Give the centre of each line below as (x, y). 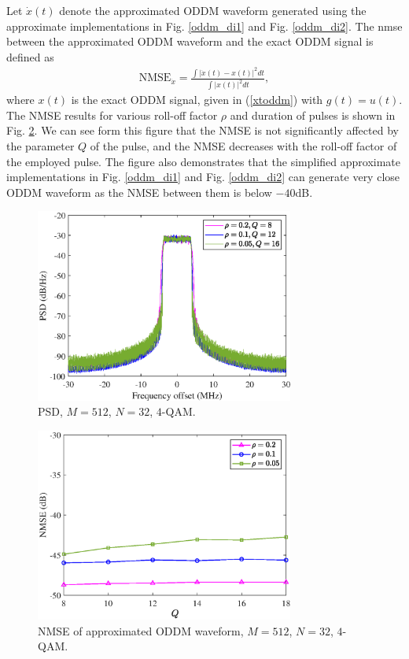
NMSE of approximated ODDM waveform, (141, 630)
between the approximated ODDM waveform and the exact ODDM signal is (190, 41)
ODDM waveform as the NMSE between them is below (139, 192)
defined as (30, 56)
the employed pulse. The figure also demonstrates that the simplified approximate (203, 161)
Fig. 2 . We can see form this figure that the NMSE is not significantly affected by (203, 130)
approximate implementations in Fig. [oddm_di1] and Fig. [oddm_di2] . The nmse (204, 26)
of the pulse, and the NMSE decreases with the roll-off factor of (243, 145)
